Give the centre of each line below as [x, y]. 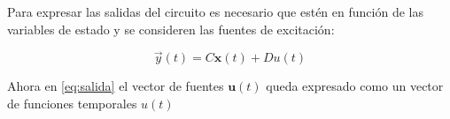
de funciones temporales [72, 103]
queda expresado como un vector [355, 86]
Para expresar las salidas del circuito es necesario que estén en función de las [215, 11]
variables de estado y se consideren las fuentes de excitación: [171, 29]
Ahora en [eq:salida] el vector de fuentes [116, 86]
